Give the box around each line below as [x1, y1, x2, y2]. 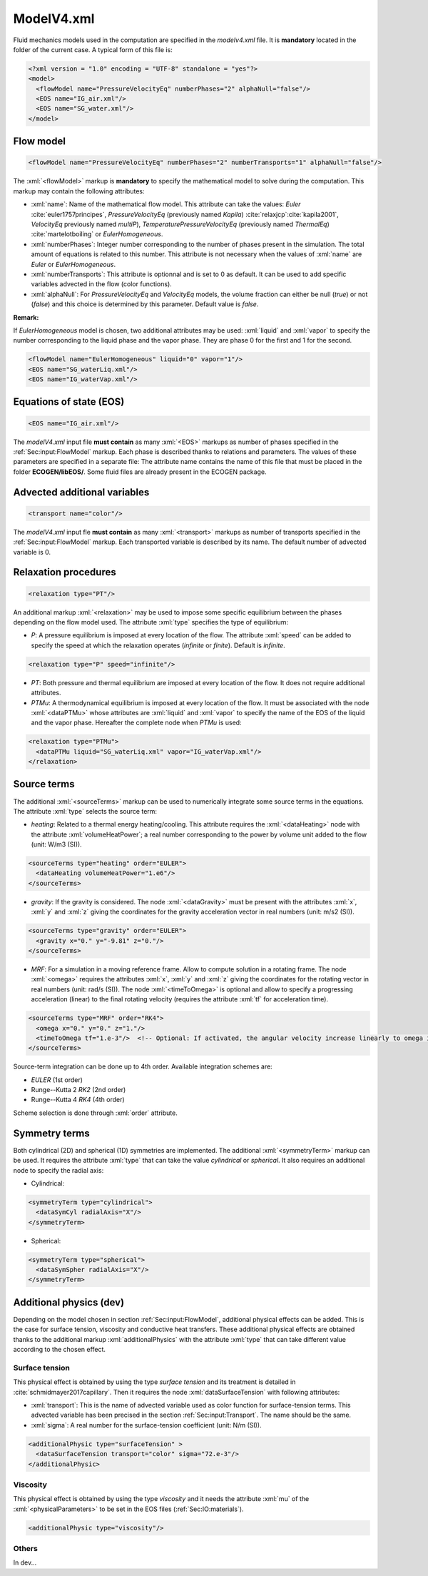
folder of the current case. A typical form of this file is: [13, 45, 173, 54]
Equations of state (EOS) [13, 396, 125, 408]
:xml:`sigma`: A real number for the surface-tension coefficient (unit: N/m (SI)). [31, 1420, 262, 1429]
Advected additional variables [13, 486, 150, 498]
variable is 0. [13, 547, 51, 556]
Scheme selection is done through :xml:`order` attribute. [13, 1108, 178, 1117]
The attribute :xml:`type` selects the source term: [13, 807, 157, 815]
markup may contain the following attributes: [13, 186, 145, 196]
